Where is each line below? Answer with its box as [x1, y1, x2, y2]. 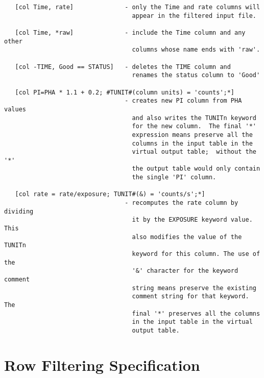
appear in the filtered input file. [132, 12, 256, 19]
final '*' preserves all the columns [132, 310, 260, 317]
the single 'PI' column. [132, 174, 217, 181]
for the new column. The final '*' [132, 123, 256, 130]
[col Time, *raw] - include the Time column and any [15, 29, 246, 36]
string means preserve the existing [132, 284, 256, 292]
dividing [4, 207, 34, 215]
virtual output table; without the [132, 148, 256, 156]
